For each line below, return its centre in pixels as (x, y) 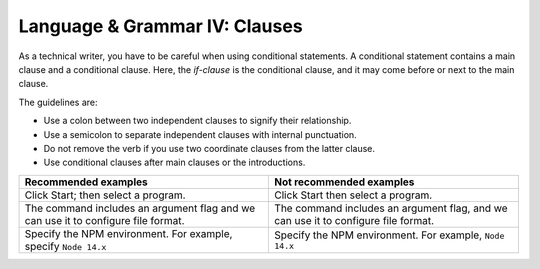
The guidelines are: (58, 102)
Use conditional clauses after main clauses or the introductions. (174, 162)
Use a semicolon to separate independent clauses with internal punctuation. (200, 134)
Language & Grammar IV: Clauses (161, 26)
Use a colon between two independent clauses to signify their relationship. (197, 121)
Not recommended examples (344, 182)
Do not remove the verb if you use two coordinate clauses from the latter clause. (209, 148)
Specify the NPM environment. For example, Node (389, 235)
